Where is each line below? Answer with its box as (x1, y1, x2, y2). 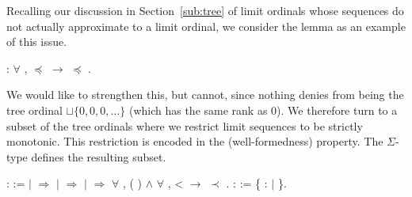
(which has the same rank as (128, 101, 268, 118)
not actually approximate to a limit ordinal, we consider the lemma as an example (6, 17, 406, 34)
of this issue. (6, 33, 67, 50)
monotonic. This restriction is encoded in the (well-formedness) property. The (6, 133, 383, 150)
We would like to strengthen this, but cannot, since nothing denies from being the (6, 86, 404, 103)
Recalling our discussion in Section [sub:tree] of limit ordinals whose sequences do (6, 2, 404, 18)
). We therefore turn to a (277, 101, 398, 118)
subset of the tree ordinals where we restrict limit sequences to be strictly (6, 117, 363, 134)
